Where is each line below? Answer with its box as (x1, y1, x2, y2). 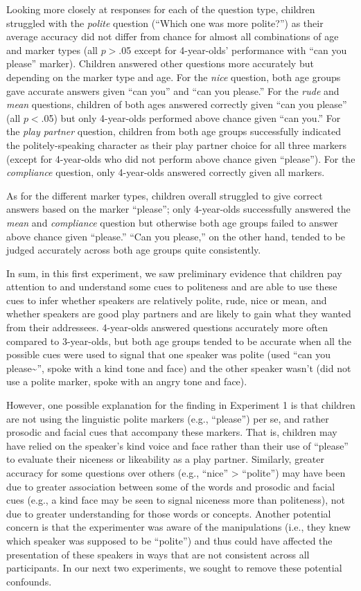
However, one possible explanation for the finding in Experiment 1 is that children (6, 398, 355, 412)
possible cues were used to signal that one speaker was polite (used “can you (6, 347, 331, 362)
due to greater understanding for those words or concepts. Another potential (6, 506, 331, 520)
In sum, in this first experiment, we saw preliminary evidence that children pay (6, 265, 342, 280)
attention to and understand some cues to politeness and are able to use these (6, 279, 337, 294)
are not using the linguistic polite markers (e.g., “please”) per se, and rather (6, 411, 329, 425)
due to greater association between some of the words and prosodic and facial (6, 479, 335, 493)
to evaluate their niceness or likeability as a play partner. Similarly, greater (6, 452, 325, 466)
